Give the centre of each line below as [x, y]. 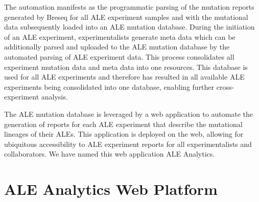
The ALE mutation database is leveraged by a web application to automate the [129, 113]
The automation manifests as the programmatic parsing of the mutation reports [129, 7]
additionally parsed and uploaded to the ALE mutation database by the [117, 47]
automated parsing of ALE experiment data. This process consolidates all [119, 56]
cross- [225, 86]
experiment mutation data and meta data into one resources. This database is [126, 67]
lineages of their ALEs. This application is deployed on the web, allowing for [124, 134]
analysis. [54, 97]
